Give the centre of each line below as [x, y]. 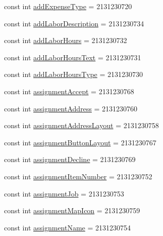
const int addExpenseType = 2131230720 [68, 6]
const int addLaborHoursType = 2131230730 [74, 74]
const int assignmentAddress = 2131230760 [71, 108]
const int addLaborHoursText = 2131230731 [73, 57]
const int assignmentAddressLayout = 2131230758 [82, 125]
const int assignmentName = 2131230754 [68, 227]
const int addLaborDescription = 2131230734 [74, 23]
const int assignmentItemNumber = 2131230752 [78, 176]
